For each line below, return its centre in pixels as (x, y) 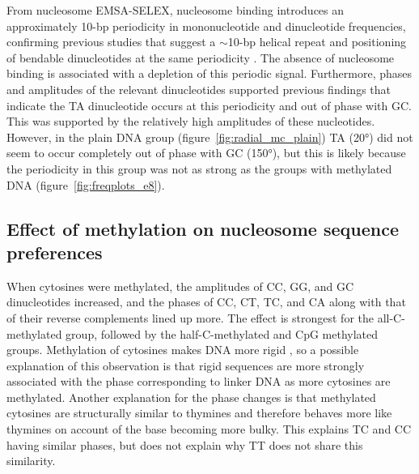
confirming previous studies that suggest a (111, 42)
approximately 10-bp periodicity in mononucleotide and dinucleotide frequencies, (206, 26)
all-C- (391, 317)
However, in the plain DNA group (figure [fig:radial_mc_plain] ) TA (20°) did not (210, 137)
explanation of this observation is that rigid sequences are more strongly (186, 365)
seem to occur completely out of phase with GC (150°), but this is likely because (206, 153)
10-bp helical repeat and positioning (317, 42)
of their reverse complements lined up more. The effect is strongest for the (190, 317)
